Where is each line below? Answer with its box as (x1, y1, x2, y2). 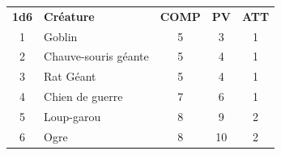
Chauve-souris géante (44, 48, 149, 65)
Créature (44, 7, 95, 24)
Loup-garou (44, 107, 101, 124)
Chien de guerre (44, 88, 123, 105)
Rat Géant (44, 68, 96, 85)
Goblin (44, 27, 78, 44)
